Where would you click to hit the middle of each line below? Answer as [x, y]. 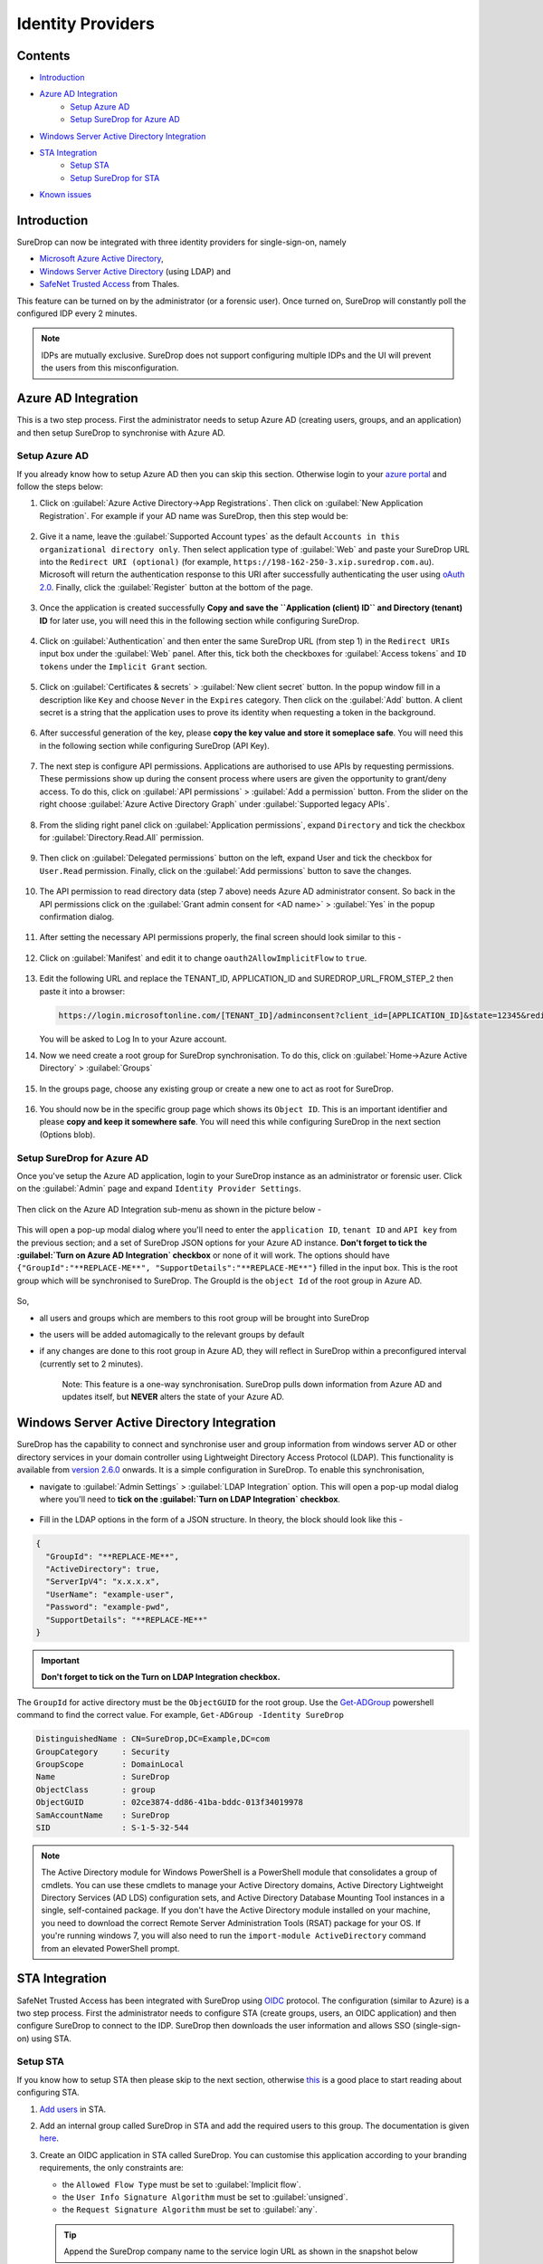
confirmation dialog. [77, 916]
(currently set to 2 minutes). [91, 1364]
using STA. [52, 2039]
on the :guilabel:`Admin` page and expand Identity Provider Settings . [159, 1189]
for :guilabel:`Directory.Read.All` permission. [122, 838]
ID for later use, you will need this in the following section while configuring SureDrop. [200, 620]
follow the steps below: [60, 487]
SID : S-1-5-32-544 [112, 1828]
